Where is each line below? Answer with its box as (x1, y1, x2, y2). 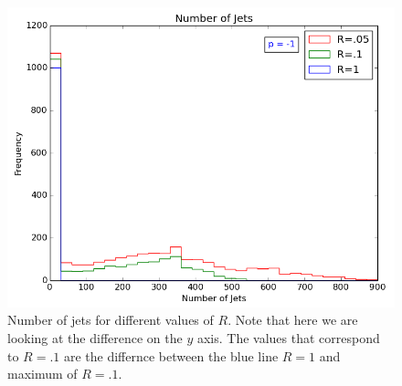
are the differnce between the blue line (63, 346, 279, 365)
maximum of (7, 364, 78, 383)
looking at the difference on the (7, 329, 183, 347)
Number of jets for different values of (7, 310, 214, 329)
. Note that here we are (227, 310, 358, 329)
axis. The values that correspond (196, 329, 380, 347)
